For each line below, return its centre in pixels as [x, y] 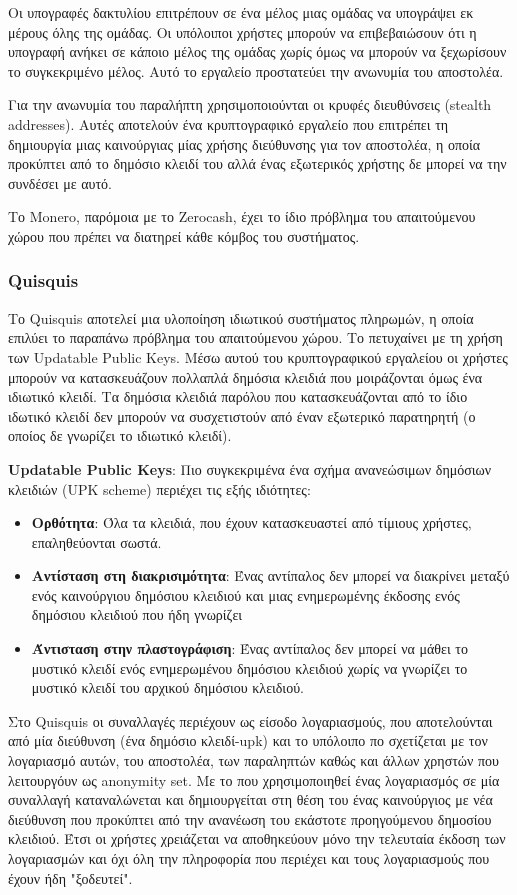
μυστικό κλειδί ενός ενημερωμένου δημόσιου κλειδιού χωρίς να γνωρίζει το [249, 667]
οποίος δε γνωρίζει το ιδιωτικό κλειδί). [120, 435]
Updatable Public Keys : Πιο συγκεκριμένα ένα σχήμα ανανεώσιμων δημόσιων [250, 468]
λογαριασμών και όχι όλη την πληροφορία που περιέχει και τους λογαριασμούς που [249, 858]
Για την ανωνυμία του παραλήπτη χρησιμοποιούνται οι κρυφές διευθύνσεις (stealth [250, 104]
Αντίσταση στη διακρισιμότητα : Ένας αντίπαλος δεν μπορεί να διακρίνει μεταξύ [270, 575]
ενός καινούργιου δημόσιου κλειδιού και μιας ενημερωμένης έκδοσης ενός [245, 594]
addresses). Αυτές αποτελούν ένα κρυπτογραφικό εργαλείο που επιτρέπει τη [228, 123]
